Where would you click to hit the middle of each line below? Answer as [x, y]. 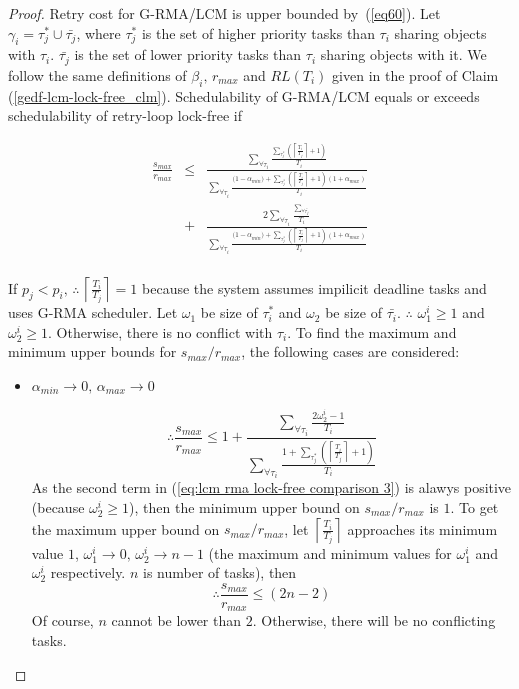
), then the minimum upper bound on [244, 507]
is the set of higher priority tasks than [258, 32]
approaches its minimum [422, 528]
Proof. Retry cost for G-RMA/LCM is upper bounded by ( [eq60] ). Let [224, 13]
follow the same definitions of [97, 74]
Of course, [62, 620]
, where [98, 32]
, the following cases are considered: [350, 351]
